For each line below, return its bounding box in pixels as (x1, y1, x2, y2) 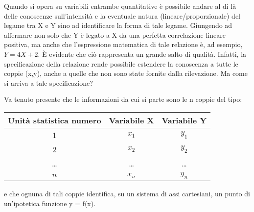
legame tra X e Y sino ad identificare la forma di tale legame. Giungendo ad (4, 20, 232, 30)
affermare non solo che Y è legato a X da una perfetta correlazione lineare (4, 29, 226, 40)
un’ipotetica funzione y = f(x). (4, 198, 96, 208)
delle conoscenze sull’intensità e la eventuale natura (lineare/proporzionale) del (4, 10, 240, 21)
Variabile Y (162, 114, 207, 126)
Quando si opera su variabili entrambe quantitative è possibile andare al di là (4, 1, 236, 11)
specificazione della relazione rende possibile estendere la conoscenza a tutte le (4, 58, 238, 69)
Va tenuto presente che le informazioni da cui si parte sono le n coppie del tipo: (4, 94, 242, 104)
